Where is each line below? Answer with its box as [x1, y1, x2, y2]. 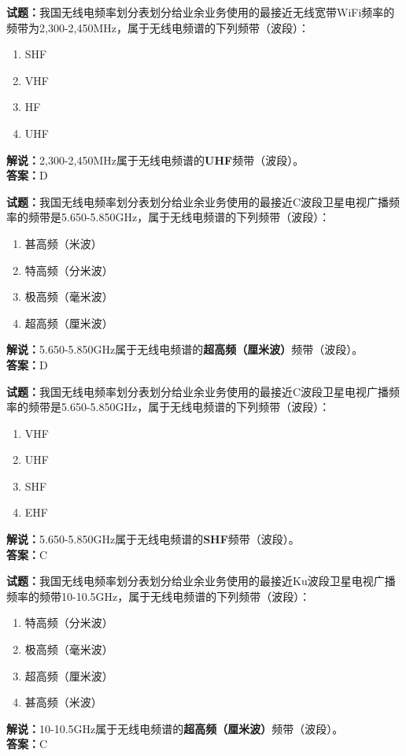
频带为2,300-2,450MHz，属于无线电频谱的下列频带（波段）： [6, 19, 309, 35]
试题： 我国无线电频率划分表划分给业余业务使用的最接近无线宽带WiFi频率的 [6, 4, 395, 20]
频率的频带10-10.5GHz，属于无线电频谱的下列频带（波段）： [6, 587, 311, 604]
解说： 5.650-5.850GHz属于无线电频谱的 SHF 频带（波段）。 [6, 531, 300, 547]
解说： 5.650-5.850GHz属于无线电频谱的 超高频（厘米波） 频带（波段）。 [6, 341, 364, 358]
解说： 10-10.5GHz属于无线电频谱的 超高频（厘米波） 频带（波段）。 [6, 720, 344, 736]
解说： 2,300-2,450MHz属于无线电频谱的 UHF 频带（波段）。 [6, 151, 304, 168]
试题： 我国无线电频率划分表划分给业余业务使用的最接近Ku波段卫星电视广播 [6, 573, 396, 589]
